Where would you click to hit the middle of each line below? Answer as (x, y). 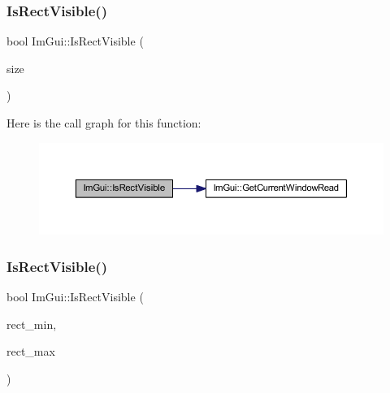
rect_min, (32, 324)
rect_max (31, 351)
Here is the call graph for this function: (104, 123)
